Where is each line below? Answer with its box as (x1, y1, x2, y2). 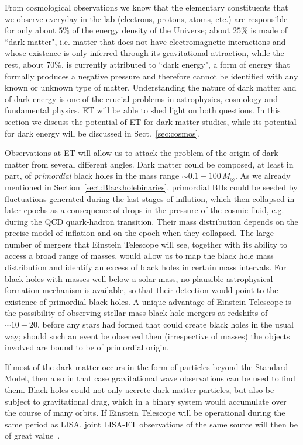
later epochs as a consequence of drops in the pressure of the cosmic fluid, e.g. (5, 204, 284, 216)
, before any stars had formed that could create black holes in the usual (37, 318, 294, 331)
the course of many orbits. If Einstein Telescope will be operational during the (5, 406, 285, 419)
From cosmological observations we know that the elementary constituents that (5, 1, 288, 13)
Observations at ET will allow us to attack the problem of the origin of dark (5, 147, 278, 159)
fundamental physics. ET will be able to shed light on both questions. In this (5, 104, 281, 116)
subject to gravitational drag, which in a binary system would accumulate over (5, 395, 287, 407)
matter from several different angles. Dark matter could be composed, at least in (5, 158, 294, 170)
